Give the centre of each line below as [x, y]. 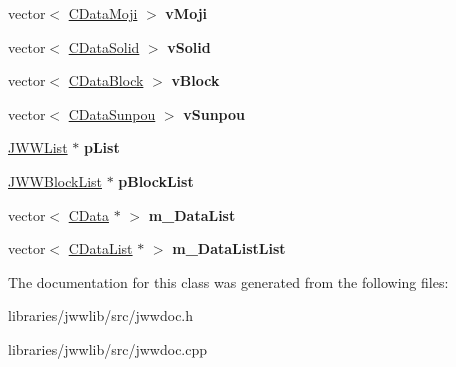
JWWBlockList [55, 180]
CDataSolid [104, 46]
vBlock [195, 80]
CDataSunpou [112, 113]
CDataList [100, 248]
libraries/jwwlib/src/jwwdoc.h [101, 315]
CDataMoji [103, 13]
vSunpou [214, 113]
